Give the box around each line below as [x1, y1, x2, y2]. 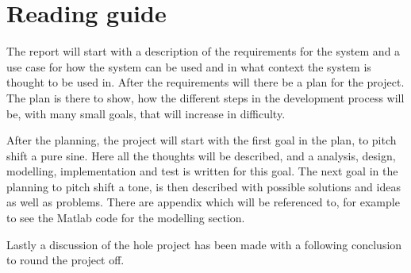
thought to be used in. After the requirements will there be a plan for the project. [6, 74, 405, 90]
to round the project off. [6, 252, 125, 268]
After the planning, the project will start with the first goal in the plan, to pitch [6, 132, 397, 148]
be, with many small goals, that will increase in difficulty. [6, 105, 286, 121]
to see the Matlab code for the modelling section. [6, 210, 245, 226]
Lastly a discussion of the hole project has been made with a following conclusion [6, 236, 402, 252]
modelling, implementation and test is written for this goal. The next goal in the [6, 163, 398, 179]
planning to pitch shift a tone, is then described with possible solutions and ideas [6, 178, 401, 194]
